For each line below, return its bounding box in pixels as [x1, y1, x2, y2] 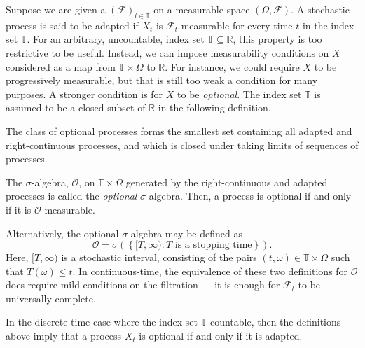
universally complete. [6, 291, 96, 305]
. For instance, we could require [165, 59, 300, 74]
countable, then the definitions [209, 314, 341, 329]
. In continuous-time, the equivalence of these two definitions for [72, 263, 348, 278]
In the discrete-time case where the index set [6, 314, 198, 329]
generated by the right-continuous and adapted [125, 174, 328, 189]
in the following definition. [158, 100, 271, 115]
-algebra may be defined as [128, 225, 242, 240]
